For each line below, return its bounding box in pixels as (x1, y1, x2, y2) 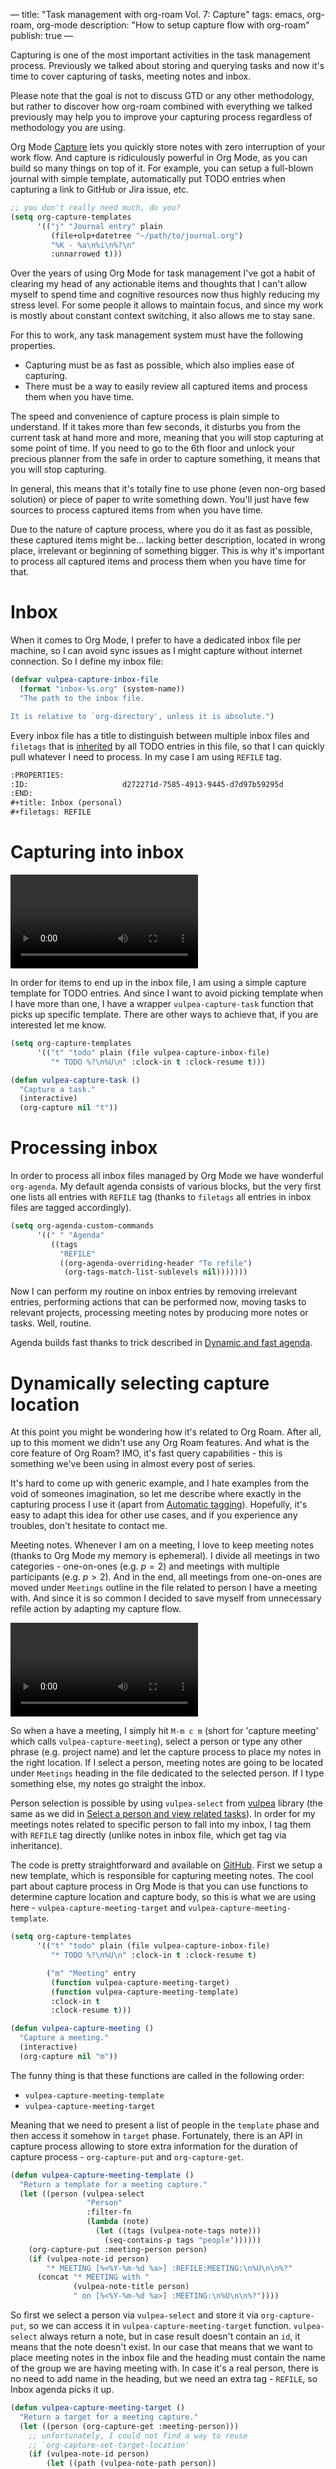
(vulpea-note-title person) (73, 2282, 190, 2292)
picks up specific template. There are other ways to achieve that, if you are (10, 1009, 319, 1020)
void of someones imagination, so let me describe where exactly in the (10, 1488, 302, 1500)
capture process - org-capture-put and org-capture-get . (10, 2150, 245, 2163)
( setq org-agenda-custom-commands (10, 1221, 155, 1231)
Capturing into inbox (10, 841, 185, 864)
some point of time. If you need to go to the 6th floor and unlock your (10, 442, 295, 454)
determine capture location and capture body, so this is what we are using (10, 1891, 317, 1903)
